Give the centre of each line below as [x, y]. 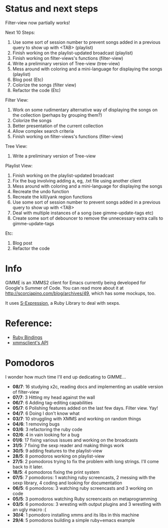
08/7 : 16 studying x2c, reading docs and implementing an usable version [88, 386]
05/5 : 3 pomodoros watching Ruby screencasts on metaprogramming [85, 499]
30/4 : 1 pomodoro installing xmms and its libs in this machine [76, 515]
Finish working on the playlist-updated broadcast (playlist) [73, 53]
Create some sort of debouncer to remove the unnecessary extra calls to [88, 218]
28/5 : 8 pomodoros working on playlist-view [58, 456]
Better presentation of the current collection [58, 126]
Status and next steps [52, 9]
